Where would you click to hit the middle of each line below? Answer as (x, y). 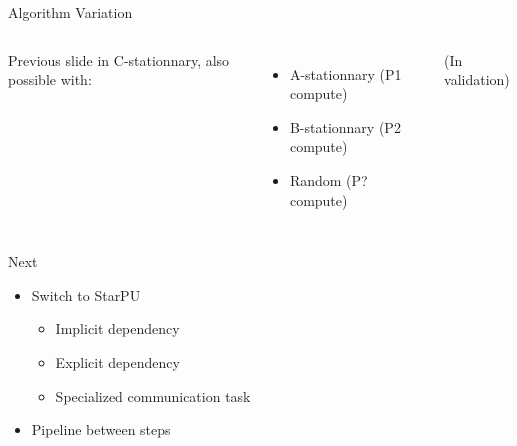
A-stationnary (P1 (345, 73)
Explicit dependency (117, 361)
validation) (477, 79)
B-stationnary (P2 (345, 126)
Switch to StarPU (86, 294)
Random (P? (328, 179)
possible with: (50, 79)
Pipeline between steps (101, 429)
